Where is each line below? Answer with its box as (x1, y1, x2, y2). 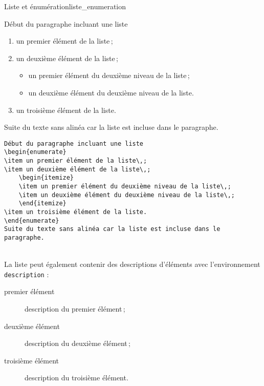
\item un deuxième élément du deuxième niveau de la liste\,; (18, 191, 235, 199)
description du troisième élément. (25, 372, 128, 383)
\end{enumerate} (4, 217, 59, 224)
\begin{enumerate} (4, 148, 67, 156)
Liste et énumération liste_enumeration (4, 1, 126, 11)
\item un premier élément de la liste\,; (4, 157, 147, 165)
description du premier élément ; (25, 303, 125, 314)
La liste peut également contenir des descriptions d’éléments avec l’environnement (4, 259, 260, 269)
